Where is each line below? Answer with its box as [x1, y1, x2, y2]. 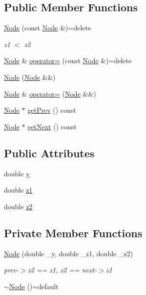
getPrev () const [27, 105, 76, 115]
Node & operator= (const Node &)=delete [4, 55, 132, 66]
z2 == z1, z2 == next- [27, 265, 97, 275]
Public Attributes [4, 145, 95, 160]
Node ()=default [9, 281, 59, 291]
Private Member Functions [4, 225, 143, 240]
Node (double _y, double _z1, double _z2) [4, 248, 133, 258]
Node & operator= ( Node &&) [4, 88, 96, 98]
